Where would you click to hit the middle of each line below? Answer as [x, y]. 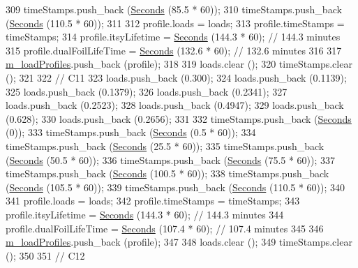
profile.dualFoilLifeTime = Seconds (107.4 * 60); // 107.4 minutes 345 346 [165, 228]
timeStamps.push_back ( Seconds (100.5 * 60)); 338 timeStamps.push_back [167, 173]
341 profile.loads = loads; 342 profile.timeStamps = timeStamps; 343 [153, 201]
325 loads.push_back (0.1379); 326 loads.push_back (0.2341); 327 [147, 91]
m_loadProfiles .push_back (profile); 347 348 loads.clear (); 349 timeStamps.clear [179, 242]
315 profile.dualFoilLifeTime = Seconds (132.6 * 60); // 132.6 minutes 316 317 [174, 50]
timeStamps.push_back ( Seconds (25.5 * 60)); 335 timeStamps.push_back [165, 146]
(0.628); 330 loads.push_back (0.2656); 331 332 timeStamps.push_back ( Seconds [179, 118]
